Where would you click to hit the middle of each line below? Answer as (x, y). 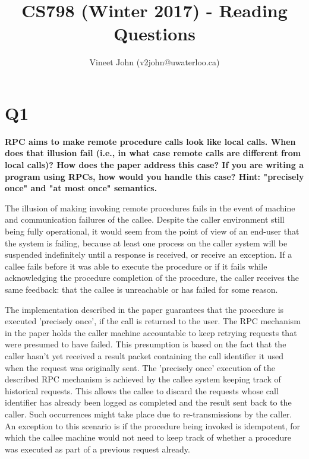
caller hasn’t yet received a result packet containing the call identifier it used (144, 355)
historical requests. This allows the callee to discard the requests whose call (142, 390)
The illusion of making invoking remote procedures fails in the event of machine (150, 208)
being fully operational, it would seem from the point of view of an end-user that (152, 231)
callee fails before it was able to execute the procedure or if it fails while (136, 266)
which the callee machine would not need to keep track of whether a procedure (148, 437)
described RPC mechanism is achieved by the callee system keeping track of (143, 379)
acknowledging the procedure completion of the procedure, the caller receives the (152, 278)
